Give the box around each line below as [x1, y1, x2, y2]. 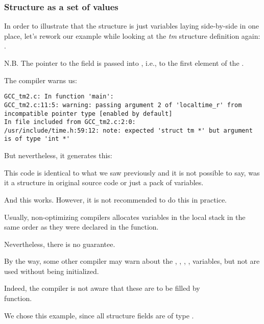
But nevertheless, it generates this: [4, 150, 112, 161]
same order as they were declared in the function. [4, 221, 159, 232]
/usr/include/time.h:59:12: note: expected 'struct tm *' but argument [4, 127, 253, 134]
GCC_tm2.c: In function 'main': [4, 93, 114, 101]
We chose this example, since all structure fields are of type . [4, 310, 194, 320]
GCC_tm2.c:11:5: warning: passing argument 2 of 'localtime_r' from [4, 101, 242, 109]
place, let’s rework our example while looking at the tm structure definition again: [4, 30, 260, 41]
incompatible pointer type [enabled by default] [4, 110, 173, 117]
